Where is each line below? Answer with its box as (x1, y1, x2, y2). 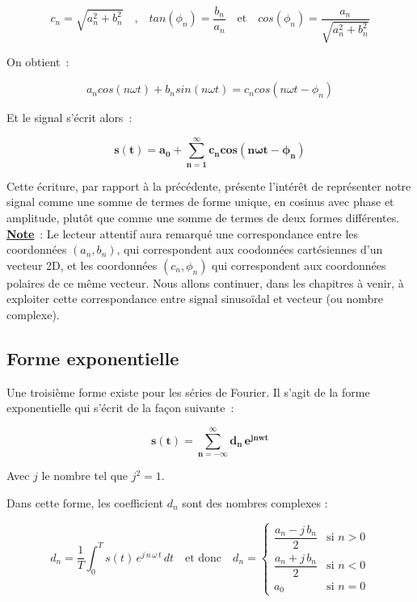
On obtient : (6, 53, 69, 70)
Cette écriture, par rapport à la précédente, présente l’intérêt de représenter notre (6, 177, 411, 194)
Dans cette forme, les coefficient (6, 494, 163, 511)
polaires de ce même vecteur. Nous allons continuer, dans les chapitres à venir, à (6, 274, 404, 291)
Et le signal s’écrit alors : (6, 109, 133, 126)
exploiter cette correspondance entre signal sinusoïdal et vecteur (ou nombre (6, 290, 384, 307)
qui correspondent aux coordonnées (212, 256, 386, 273)
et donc (184, 552, 222, 564)
